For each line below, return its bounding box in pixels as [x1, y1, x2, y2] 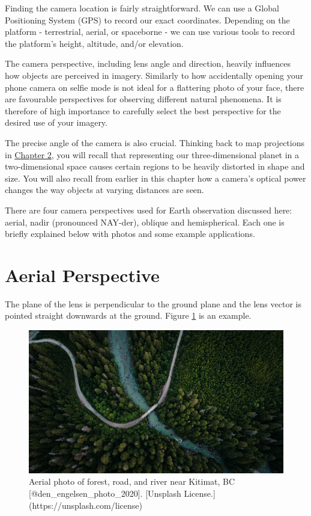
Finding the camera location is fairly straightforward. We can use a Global [5, 2, 279, 14]
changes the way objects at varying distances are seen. [5, 183, 204, 196]
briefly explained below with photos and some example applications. [5, 227, 255, 240]
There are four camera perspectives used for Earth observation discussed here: [5, 203, 292, 216]
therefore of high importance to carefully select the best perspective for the [5, 104, 281, 117]
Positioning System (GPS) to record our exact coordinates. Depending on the [5, 13, 290, 26]
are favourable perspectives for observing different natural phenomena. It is [5, 93, 282, 105]
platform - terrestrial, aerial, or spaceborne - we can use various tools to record [5, 25, 295, 38]
